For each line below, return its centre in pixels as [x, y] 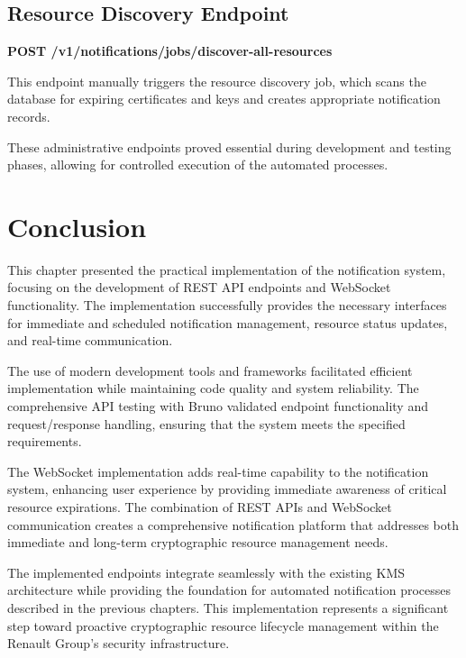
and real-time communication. [90, 340]
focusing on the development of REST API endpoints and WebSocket [199, 287]
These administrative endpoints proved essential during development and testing [229, 146]
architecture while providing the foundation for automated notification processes [229, 590]
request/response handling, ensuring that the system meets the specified [206, 423]
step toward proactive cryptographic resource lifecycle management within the [223, 625]
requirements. [45, 441]
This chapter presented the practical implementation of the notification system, [227, 269]
